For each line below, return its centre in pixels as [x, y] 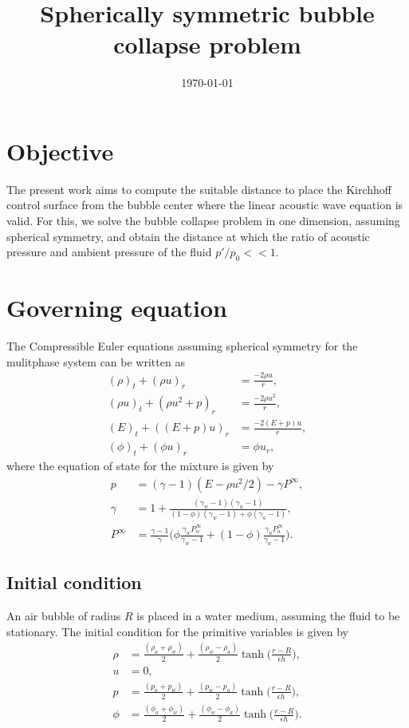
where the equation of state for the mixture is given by [140, 466]
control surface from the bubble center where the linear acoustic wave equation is [205, 205]
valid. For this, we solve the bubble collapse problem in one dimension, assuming [203, 221]
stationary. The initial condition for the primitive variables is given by [177, 631]
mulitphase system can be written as [96, 361]
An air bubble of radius [64, 616]
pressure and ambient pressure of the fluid [109, 252]
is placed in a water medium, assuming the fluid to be [268, 616]
